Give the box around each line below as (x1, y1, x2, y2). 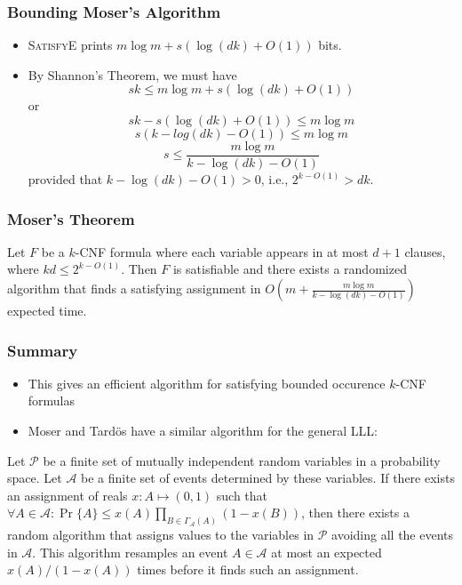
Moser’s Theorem (7, 207, 135, 229)
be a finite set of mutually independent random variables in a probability (43, 451, 441, 469)
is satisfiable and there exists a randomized (172, 260, 407, 278)
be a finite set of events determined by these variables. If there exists (81, 469, 455, 487)
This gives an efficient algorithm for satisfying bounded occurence (28, 373, 386, 392)
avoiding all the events (331, 525, 454, 544)
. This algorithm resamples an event (32, 542, 228, 561)
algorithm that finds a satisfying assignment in (7, 279, 261, 298)
